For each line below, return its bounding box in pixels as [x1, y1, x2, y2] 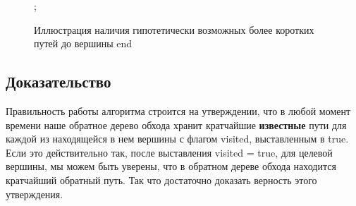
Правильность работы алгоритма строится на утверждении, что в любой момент [6, 103, 351, 118]
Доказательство [6, 71, 111, 92]
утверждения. [6, 186, 63, 201]
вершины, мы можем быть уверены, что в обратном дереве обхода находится [6, 159, 336, 174]
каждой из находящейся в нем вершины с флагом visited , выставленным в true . [6, 131, 349, 146]
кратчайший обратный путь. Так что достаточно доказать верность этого [6, 172, 317, 187]
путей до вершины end [34, 36, 133, 51]
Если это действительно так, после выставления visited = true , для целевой [6, 145, 333, 159]
